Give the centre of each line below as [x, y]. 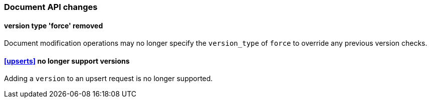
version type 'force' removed [54, 25]
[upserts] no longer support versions [67, 61]
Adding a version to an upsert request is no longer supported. [109, 79]
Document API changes [51, 7]
